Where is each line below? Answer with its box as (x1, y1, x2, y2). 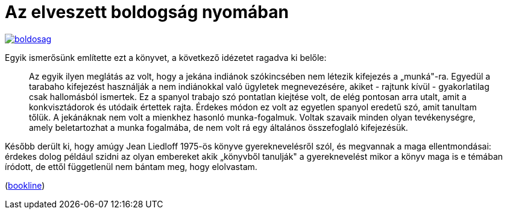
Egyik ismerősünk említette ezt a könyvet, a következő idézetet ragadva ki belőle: (5, 52, 327, 63)
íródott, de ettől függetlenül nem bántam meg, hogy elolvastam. (5, 161, 257, 172)
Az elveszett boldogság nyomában (5, 2, 289, 22)
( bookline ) (5, 180, 45, 190)
